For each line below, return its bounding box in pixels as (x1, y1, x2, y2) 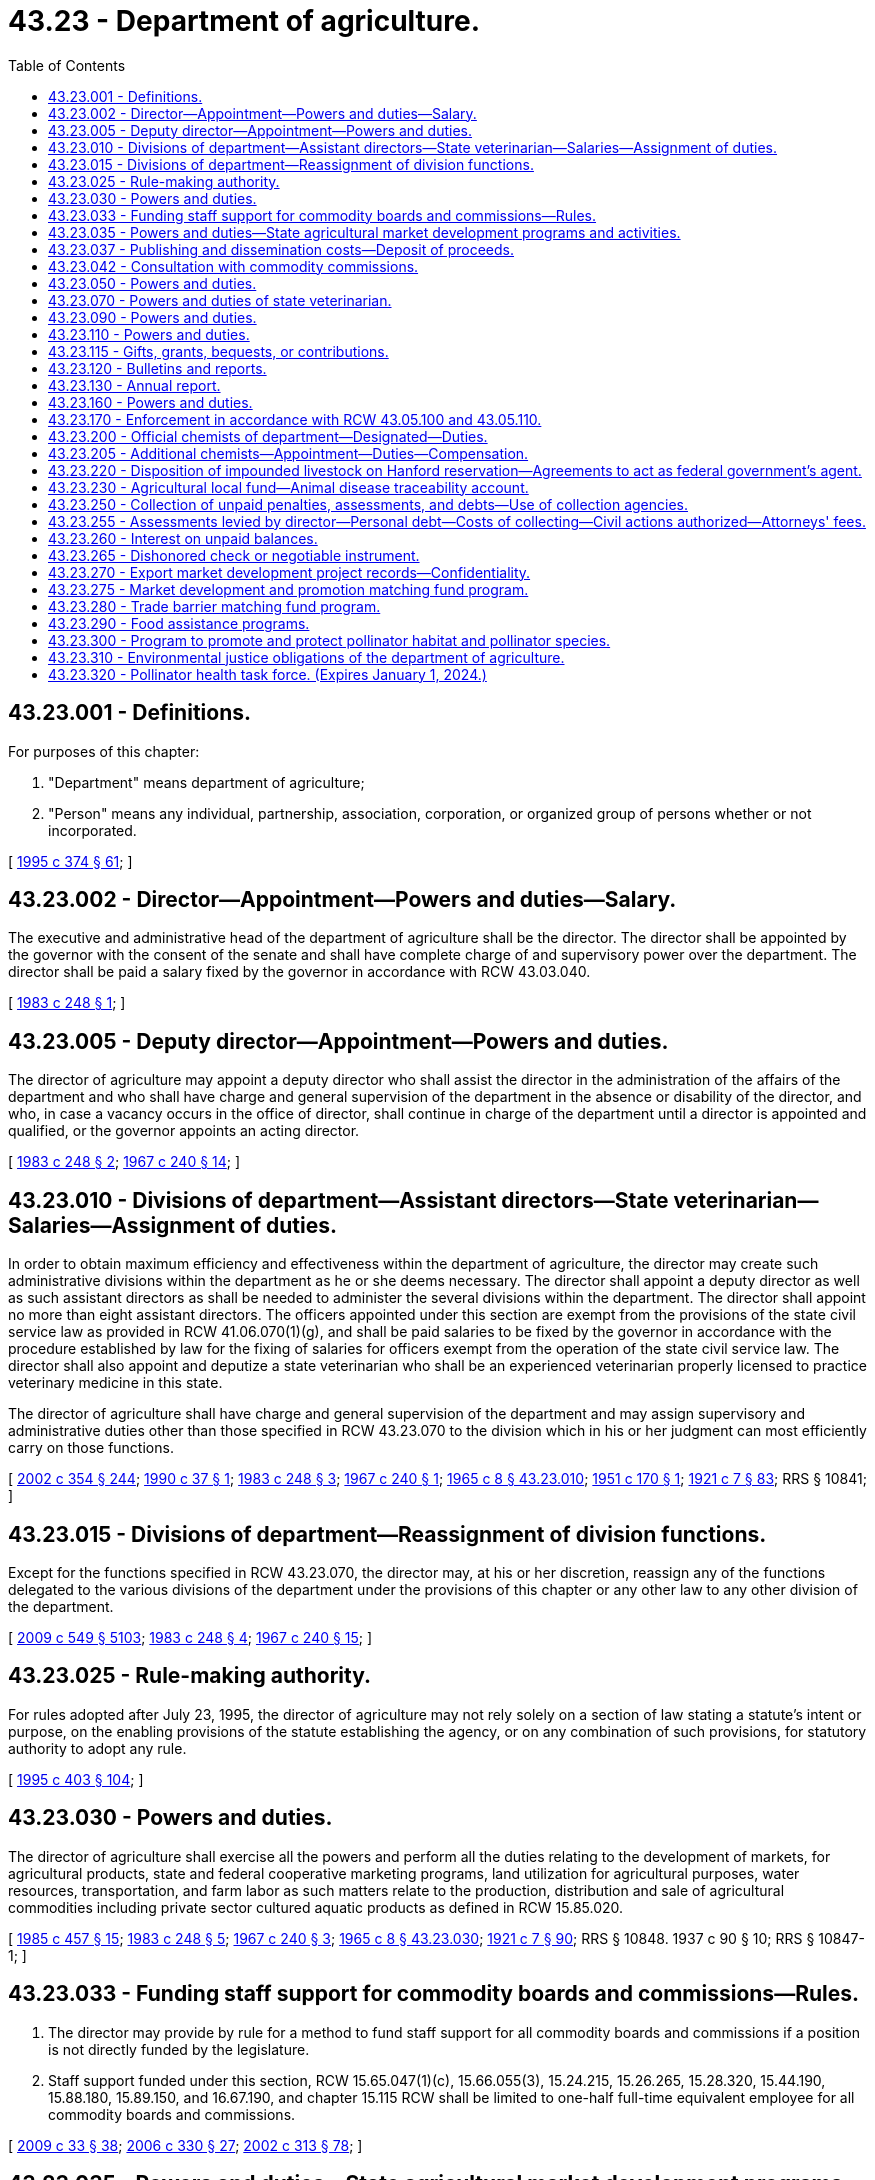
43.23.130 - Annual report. (48, 376, 221, 394)
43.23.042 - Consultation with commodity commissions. (48, 257, 419, 275)
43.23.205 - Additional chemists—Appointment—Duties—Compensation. (48, 444, 529, 462)
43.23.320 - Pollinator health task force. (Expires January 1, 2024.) (48, 665, 487, 683)
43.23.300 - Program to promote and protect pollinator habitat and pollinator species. (48, 631, 611, 649)
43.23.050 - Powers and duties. (48, 274, 257, 292)
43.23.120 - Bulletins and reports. (48, 359, 267, 377)
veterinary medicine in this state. (8, 1374, 223, 1392)
